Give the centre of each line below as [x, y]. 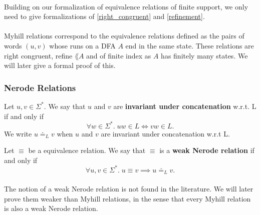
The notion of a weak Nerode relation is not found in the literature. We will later [129, 188]
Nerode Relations [40, 87]
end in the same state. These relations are [190, 45]
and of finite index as [119, 55]
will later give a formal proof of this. [60, 65]
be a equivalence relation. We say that [87, 150]
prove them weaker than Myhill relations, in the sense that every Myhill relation [127, 198]
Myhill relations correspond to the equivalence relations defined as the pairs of [124, 36]
